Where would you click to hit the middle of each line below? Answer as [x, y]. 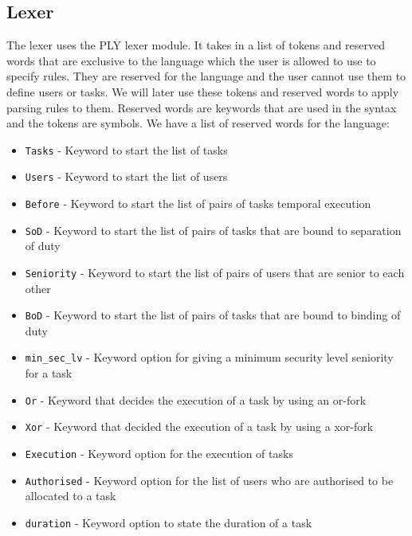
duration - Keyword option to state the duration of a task [169, 522]
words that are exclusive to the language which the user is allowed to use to [191, 60]
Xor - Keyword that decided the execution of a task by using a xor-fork [199, 426]
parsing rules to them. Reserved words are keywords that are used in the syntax [202, 107]
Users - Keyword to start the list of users [126, 176]
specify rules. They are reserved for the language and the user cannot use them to [206, 76]
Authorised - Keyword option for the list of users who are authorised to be [209, 480]
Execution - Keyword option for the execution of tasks [159, 454]
